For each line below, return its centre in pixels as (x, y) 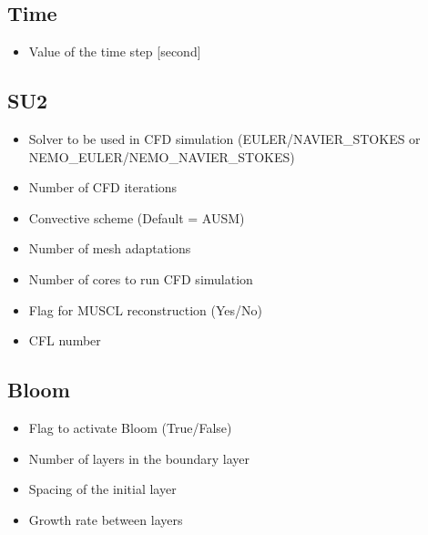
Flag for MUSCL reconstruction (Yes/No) (145, 309)
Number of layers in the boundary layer (139, 458)
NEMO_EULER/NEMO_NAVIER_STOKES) (162, 156)
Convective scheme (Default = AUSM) (137, 217)
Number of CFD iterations (103, 187)
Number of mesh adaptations (110, 248)
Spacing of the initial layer (102, 489)
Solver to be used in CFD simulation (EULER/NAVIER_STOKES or (224, 139)
